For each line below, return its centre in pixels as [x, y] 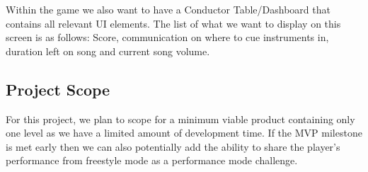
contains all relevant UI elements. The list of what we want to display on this [173, 23]
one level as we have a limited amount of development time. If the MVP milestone [184, 133]
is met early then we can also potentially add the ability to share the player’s [173, 146]
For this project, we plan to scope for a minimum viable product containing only [180, 119]
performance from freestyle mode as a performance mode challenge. [152, 160]
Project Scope [58, 89]
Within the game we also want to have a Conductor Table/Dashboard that [168, 9]
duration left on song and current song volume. [108, 51]
